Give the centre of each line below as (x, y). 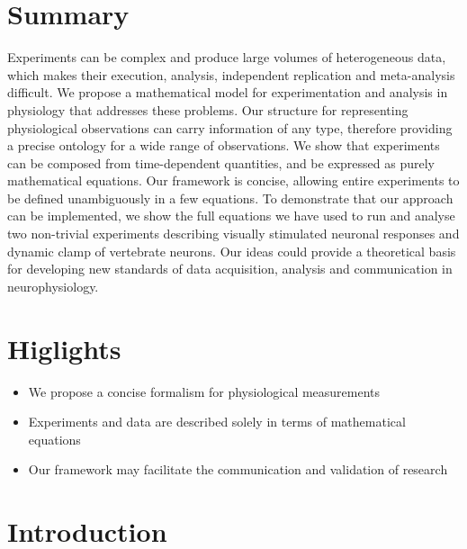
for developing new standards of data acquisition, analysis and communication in (230, 269)
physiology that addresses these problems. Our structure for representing (208, 109)
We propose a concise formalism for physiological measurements (204, 391)
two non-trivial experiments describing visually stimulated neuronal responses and (233, 234)
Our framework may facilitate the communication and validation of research (238, 469)
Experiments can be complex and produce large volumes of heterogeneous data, (227, 57)
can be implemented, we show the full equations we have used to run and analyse (231, 216)
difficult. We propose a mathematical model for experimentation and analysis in (228, 92)
